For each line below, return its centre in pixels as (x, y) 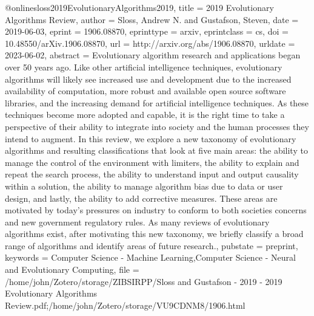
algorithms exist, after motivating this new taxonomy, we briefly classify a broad (154, 234)
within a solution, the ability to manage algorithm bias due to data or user (144, 186)
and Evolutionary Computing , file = (72, 270)
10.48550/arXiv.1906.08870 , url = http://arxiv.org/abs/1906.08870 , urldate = (150, 43)
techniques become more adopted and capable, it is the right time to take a (145, 115)
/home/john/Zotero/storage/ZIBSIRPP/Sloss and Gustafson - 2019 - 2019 (144, 281)
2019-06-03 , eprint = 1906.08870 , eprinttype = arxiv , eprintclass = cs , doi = (147, 31)
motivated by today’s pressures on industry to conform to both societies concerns (156, 210)
